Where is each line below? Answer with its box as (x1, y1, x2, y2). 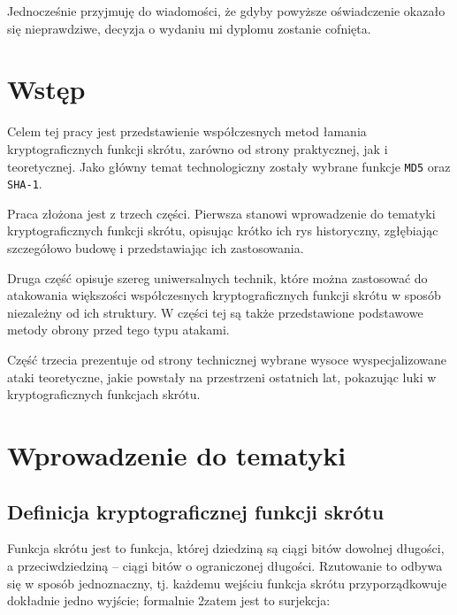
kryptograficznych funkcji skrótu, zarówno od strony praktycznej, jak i (7, 139, 388, 158)
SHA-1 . (7, 174, 42, 193)
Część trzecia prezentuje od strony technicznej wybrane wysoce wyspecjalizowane (7, 350, 446, 368)
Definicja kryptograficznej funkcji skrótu (7, 497, 385, 525)
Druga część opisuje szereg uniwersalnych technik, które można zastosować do (7, 268, 428, 287)
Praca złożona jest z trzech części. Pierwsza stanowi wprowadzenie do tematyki (7, 204, 436, 222)
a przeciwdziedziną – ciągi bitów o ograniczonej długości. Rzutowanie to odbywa (7, 556, 443, 574)
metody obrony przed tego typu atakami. (7, 320, 230, 339)
